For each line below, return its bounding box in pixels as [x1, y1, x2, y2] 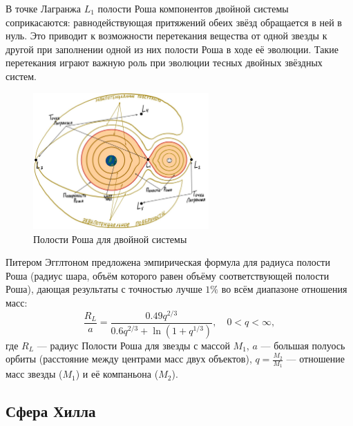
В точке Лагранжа [6, 1, 81, 15]
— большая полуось [260, 338, 345, 352]
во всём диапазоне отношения [221, 282, 347, 296]
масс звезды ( [6, 367, 63, 381]
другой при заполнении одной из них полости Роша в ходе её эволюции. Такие [6, 41, 338, 56]
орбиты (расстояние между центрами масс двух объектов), [6, 351, 252, 366]
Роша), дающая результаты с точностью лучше [6, 282, 202, 296]
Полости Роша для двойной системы [33, 231, 187, 246]
